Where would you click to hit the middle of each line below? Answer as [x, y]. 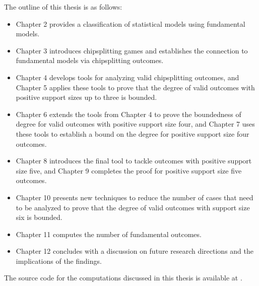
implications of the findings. [59, 261]
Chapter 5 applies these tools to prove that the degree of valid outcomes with [135, 87]
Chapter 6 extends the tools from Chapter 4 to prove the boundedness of [128, 114]
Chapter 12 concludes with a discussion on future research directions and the [135, 251]
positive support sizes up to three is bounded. [86, 97]
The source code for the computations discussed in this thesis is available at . [123, 278]
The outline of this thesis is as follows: [63, 7]
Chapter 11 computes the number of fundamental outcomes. [109, 234]
